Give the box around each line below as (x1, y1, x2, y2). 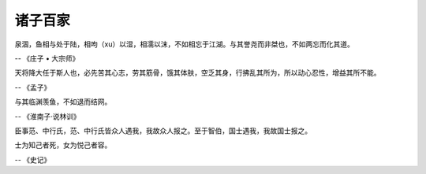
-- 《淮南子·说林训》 (14, 111, 80, 121)
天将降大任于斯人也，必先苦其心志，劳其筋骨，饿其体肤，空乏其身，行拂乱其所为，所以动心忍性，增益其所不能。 (14, 68, 381, 78)
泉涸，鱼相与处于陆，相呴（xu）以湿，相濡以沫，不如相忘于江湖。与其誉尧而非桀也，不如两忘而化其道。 (14, 39, 354, 49)
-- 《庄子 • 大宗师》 (14, 54, 80, 63)
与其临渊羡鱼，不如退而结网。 (14, 97, 112, 106)
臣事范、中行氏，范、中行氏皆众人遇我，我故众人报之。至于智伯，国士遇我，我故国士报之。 (14, 126, 312, 135)
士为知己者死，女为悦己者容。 (14, 140, 112, 150)
